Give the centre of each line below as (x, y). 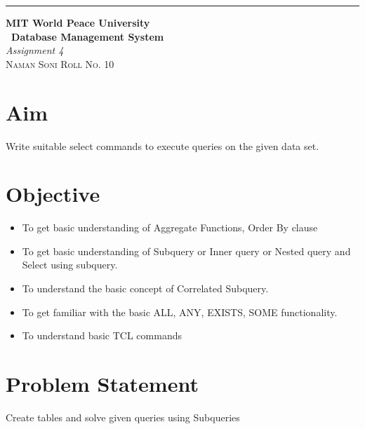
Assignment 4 (35, 50)
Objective (53, 194)
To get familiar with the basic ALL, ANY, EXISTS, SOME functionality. (180, 312)
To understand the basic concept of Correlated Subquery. (145, 288)
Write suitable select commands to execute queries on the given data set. (162, 145)
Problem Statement (102, 383)
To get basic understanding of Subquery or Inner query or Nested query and (186, 251)
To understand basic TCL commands (102, 335)
